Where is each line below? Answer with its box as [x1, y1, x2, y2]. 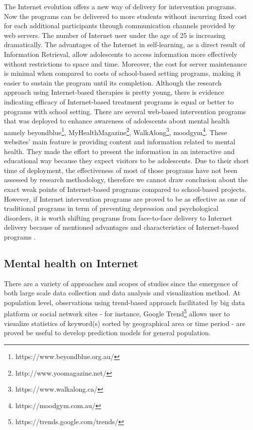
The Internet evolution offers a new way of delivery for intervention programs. [4, 1, 236, 11]
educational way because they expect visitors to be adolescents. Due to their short [4, 155, 249, 166]
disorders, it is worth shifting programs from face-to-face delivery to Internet [4, 212, 232, 223]
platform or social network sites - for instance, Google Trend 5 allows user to [4, 307, 230, 319]
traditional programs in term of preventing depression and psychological [4, 203, 218, 213]
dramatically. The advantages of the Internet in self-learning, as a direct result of [4, 39, 245, 50]
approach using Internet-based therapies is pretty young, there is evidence [4, 87, 224, 97]
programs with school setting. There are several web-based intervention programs [4, 106, 246, 116]
